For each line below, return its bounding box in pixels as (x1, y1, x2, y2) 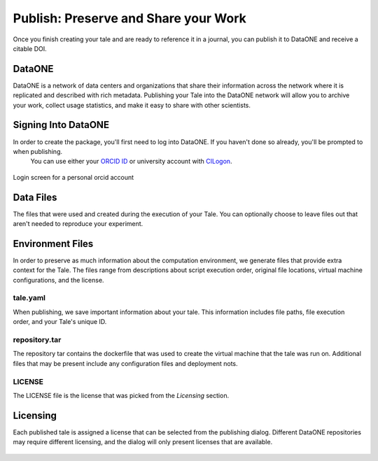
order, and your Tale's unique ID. (13, 318, 107, 326)
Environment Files (13, 238, 94, 250)
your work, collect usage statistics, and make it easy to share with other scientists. (13, 101, 251, 109)
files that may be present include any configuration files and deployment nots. (13, 359, 238, 367)
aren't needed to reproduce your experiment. (13, 220, 143, 227)
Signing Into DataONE (13, 119, 110, 131)
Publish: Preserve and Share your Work (13, 10, 246, 26)
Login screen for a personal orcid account (13, 173, 134, 181)
